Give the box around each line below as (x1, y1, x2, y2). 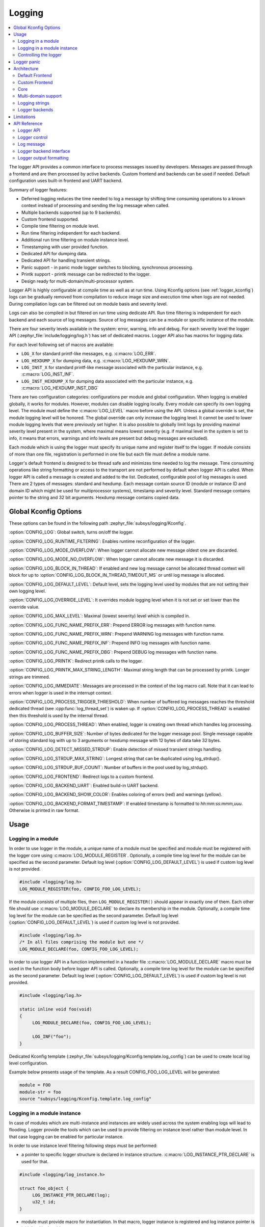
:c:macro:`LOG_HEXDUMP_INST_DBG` (21, 385, 99, 391)
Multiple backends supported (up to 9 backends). (21, 209, 122, 215)
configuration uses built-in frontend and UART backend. (9, 178, 123, 184)
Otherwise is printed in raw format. (9, 807, 79, 813)
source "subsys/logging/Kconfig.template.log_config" (19, 1096, 152, 1102)
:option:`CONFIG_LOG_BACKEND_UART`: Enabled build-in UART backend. (9, 782, 159, 788)
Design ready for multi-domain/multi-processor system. (21, 278, 134, 284)
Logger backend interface (18, 148, 71, 154)
